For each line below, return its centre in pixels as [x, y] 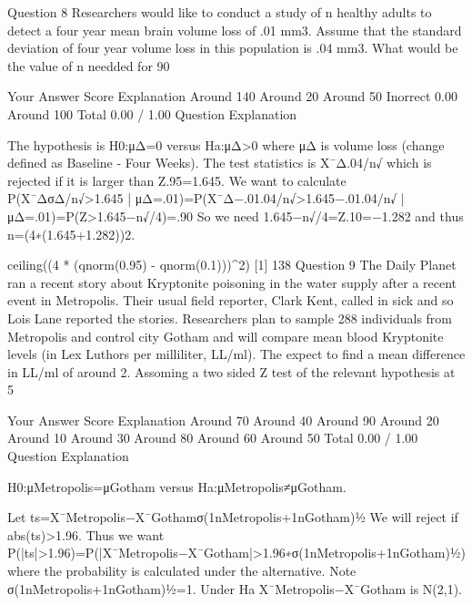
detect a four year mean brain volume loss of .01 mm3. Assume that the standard [235, 30]
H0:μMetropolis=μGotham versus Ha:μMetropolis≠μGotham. [177, 486]
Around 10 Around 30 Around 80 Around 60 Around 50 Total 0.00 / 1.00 [213, 438]
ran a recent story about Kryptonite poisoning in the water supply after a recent [232, 282]
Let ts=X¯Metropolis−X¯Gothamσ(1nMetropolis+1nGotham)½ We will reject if [233, 517]
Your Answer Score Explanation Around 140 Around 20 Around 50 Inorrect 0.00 [232, 96]
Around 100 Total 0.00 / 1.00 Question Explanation [152, 113]
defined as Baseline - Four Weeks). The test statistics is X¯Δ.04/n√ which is [220, 163]
